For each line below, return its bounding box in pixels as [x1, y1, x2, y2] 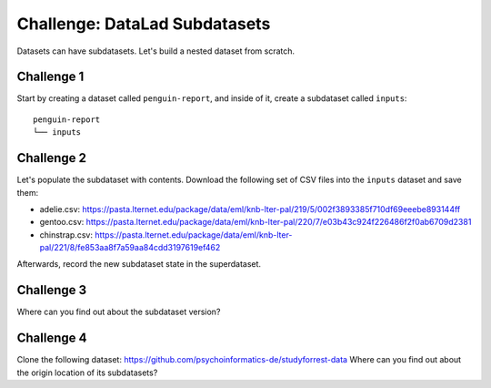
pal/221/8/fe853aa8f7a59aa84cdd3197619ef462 [39, 242, 221, 253]
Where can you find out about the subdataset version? [16, 306, 221, 318]
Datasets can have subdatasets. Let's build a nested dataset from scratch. [16, 46, 296, 56]
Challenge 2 [16, 150, 86, 166]
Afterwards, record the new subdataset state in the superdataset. [16, 259, 262, 270]
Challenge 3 [16, 282, 87, 298]
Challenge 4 [16, 331, 87, 346]
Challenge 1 [16, 69, 85, 85]
